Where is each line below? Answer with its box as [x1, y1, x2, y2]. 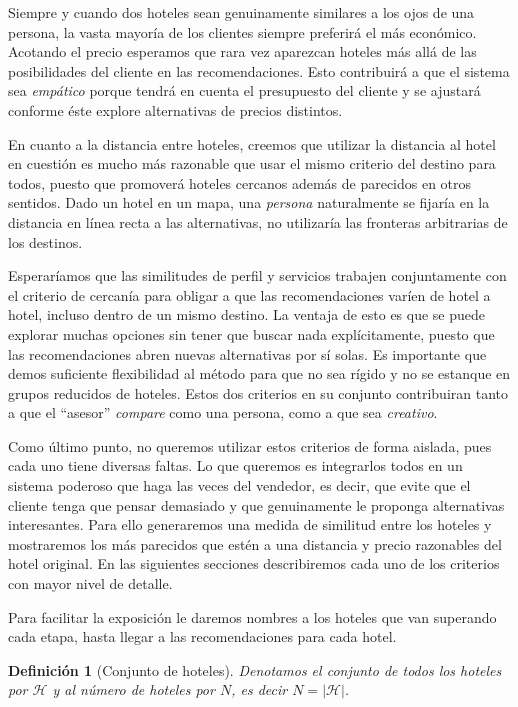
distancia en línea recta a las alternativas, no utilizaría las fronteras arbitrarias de [8, 211, 508, 232]
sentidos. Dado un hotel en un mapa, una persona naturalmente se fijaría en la [8, 192, 490, 213]
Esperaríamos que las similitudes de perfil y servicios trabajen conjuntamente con [8, 265, 507, 286]
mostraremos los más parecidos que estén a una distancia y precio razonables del [8, 533, 502, 554]
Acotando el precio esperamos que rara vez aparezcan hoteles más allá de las [8, 41, 477, 62]
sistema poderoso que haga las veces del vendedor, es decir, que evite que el [8, 475, 471, 496]
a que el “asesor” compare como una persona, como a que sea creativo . [8, 402, 438, 423]
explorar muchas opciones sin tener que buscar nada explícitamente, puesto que [8, 323, 495, 344]
